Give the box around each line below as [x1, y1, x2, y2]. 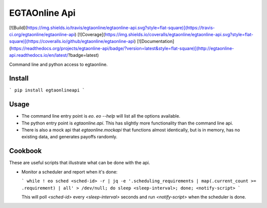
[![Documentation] [136, 39, 175, 44]
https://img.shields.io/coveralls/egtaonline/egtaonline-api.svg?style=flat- [104, 31, 254, 37]
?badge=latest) [68, 52, 99, 58]
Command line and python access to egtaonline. [9, 61, 108, 67]
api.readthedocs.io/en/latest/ [9, 52, 69, 58]
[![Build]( [9, 25, 27, 31]
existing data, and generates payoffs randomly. [21, 134, 118, 140]
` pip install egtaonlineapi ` [9, 87, 85, 93]
